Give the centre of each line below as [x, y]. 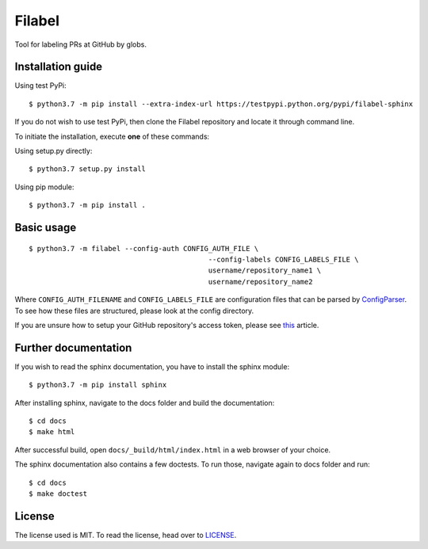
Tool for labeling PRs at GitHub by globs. [80, 44]
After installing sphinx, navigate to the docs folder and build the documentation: [145, 402]
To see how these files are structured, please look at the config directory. [134, 311]
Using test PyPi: [40, 86]
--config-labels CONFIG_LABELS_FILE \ [283, 259]
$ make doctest [58, 494]
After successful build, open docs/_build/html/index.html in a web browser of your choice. [173, 450]
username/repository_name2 [260, 282]
